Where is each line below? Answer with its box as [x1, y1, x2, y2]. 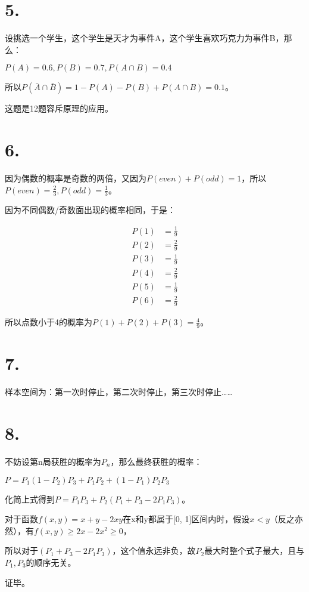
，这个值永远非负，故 [112, 544, 196, 557]
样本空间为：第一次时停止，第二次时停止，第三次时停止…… [5, 386, 233, 398]
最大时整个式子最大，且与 [204, 544, 305, 557]
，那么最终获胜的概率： [110, 455, 202, 467]
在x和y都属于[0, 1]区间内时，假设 [123, 513, 250, 525]
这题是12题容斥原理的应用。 [5, 102, 113, 115]
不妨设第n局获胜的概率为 [5, 455, 101, 467]
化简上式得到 [5, 492, 55, 505]
